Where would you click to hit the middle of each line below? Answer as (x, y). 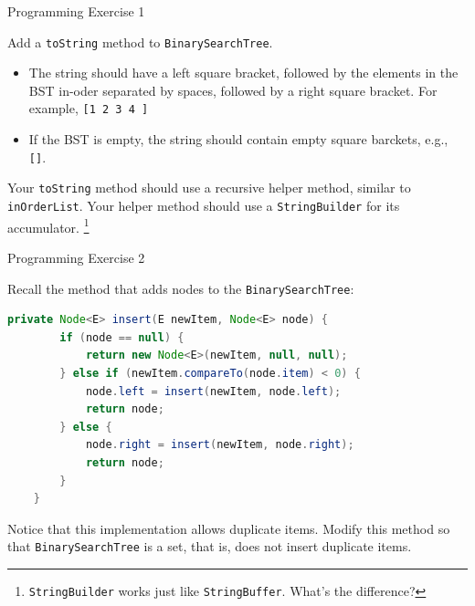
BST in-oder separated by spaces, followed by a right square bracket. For (233, 90)
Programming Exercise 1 (76, 11)
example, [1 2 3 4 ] (89, 108)
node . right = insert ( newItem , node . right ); (220, 445)
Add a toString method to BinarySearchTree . (140, 42)
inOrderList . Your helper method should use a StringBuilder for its (204, 205)
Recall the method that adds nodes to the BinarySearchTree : (181, 288)
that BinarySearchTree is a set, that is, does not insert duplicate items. (210, 546)
